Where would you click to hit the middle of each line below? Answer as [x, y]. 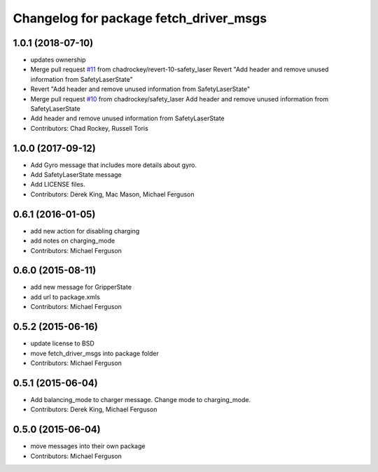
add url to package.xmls [65, 296]
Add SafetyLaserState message [76, 175]
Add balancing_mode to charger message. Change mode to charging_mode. [141, 399]
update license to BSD [62, 343]
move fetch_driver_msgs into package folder [94, 353]
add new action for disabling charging [85, 231]
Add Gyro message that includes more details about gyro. [114, 165]
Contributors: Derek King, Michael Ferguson [94, 410]
